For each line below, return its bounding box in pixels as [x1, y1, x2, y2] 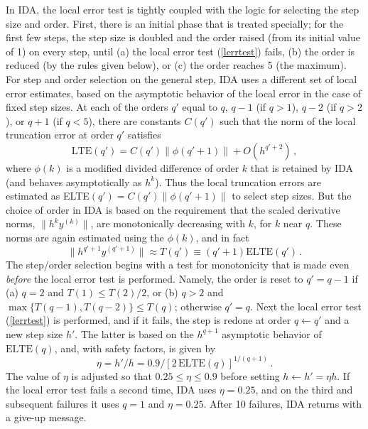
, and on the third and [255, 382, 353, 397]
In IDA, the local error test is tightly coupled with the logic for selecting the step [6, 2, 359, 16]
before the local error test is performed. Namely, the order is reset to [6, 271, 303, 286]
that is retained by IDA [250, 160, 353, 175]
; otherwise [174, 298, 222, 313]
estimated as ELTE [6, 188, 90, 203]
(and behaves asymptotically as [6, 174, 142, 189]
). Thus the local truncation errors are [155, 174, 321, 189]
